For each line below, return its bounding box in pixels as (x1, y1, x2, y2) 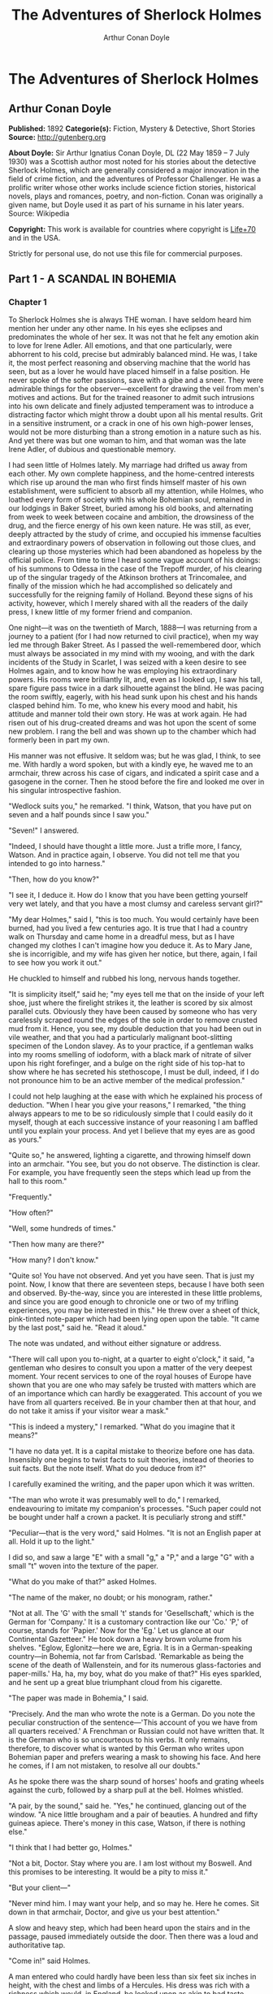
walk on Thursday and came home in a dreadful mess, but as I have (8, 932, 235, 942)
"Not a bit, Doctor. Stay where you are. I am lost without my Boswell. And (8, 1858, 253, 1868)
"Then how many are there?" (8, 1239, 105, 1249)
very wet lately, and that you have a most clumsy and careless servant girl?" (8, 899, 263, 908)
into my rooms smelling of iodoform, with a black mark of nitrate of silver (8, 1050, 252, 1060)
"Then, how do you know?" (8, 874, 100, 884)
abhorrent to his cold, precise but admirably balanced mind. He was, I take (8, 350, 258, 359)
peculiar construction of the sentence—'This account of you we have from (8, 1718, 258, 1727)
